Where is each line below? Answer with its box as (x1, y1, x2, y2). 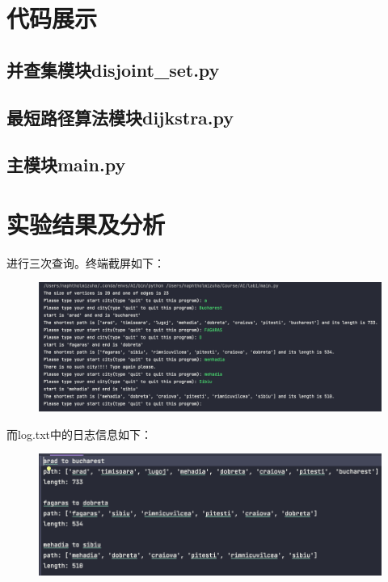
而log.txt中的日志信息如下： (6, 425, 153, 442)
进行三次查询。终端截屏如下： (6, 254, 165, 271)
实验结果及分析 (6, 207, 166, 240)
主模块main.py (6, 152, 126, 177)
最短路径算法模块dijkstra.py (6, 104, 234, 129)
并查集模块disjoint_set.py (6, 57, 220, 82)
